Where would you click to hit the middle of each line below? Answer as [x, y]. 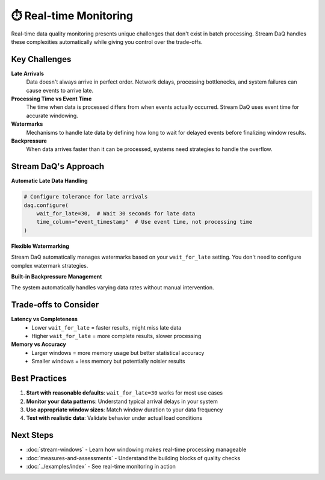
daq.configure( [46, 205]
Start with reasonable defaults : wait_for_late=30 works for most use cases [125, 393]
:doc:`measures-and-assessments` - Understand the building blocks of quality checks [133, 458]
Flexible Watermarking [40, 246]
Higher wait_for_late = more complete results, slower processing [116, 336]
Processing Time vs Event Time [51, 99]
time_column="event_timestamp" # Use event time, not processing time [144, 222]
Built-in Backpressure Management [57, 276]
